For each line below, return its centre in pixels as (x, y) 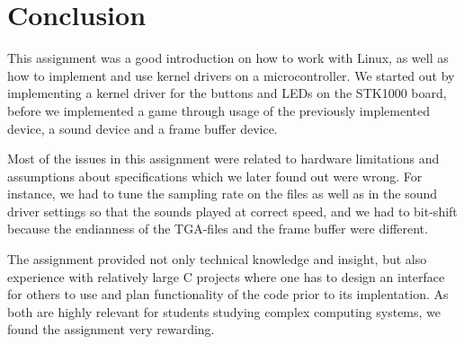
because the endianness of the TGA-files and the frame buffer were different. (218, 229)
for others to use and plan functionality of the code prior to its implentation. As (228, 294)
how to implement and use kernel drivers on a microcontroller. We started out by (231, 75)
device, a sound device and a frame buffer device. (143, 128)
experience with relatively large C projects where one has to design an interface (226, 276)
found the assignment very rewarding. (111, 329)
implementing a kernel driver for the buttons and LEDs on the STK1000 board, (227, 93)
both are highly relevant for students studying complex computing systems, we (224, 311)
